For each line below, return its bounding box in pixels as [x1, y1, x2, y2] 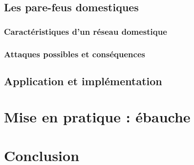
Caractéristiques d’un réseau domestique [4, 25, 167, 37]
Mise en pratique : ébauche [4, 107, 191, 127]
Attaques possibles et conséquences [4, 47, 145, 60]
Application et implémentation [4, 73, 162, 88]
